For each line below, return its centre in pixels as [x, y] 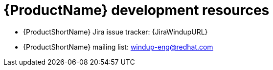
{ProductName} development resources [136, 10]
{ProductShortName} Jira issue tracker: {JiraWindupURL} [115, 32]
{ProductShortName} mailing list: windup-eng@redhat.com [118, 47]
